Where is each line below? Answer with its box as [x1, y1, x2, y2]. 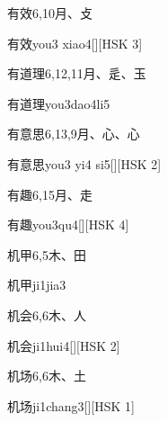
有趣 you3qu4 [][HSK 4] [7, 215, 129, 234]
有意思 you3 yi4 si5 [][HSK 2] [7, 154, 162, 173]
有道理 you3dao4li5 [7, 94, 110, 112]
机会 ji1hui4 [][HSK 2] [7, 336, 120, 355]
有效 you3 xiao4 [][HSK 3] [7, 33, 143, 52]
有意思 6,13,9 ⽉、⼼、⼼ [7, 124, 140, 143]
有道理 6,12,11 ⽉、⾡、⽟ [7, 64, 146, 83]
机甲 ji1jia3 [7, 275, 66, 294]
